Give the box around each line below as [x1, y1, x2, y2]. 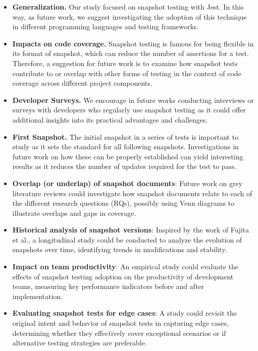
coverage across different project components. [12, 78, 152, 88]
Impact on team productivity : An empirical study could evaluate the [12, 261, 238, 272]
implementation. [12, 290, 63, 301]
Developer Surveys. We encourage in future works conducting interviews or [12, 94, 254, 105]
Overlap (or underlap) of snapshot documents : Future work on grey [12, 178, 243, 188]
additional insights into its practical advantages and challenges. [12, 114, 208, 125]
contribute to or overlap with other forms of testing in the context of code [12, 68, 241, 78]
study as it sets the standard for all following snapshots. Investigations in [12, 141, 239, 152]
